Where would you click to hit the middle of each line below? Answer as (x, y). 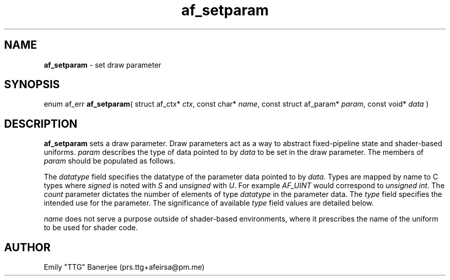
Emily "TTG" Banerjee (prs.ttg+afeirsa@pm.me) (124, 267)
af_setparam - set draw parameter (102, 65)
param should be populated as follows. (110, 161)
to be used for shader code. (91, 228)
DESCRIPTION (41, 124)
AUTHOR (27, 247)
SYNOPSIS (32, 85)
